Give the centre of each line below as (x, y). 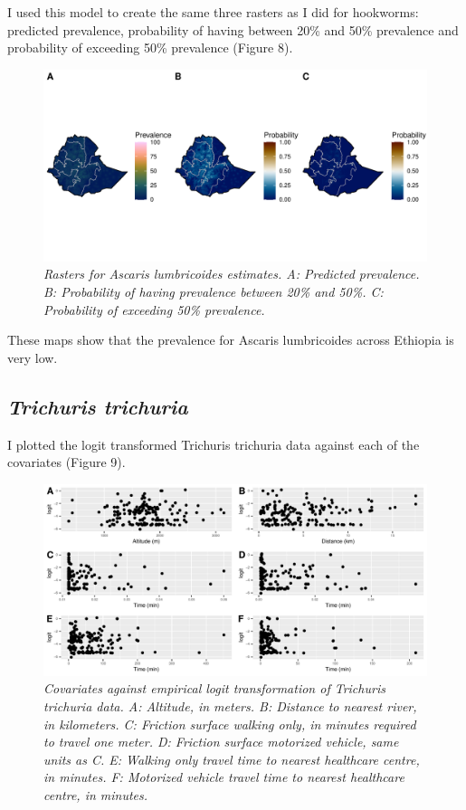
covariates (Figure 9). (67, 462)
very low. (33, 357)
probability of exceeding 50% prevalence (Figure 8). (150, 48)
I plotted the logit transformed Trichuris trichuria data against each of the (214, 444)
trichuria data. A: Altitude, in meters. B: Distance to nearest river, (230, 705)
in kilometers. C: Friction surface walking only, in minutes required (230, 724)
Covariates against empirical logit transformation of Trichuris (214, 688)
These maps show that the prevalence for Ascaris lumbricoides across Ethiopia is (231, 340)
